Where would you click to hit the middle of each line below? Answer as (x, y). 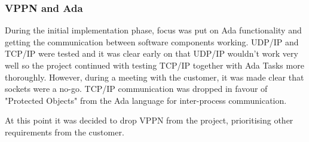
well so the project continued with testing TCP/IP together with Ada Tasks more (154, 65)
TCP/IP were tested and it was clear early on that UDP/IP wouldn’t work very (152, 53)
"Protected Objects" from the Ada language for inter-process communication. (146, 100)
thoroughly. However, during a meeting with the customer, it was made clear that (154, 77)
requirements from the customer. (65, 132)
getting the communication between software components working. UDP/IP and (152, 41)
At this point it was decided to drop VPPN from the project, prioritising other (149, 120)
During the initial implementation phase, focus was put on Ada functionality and (153, 30)
